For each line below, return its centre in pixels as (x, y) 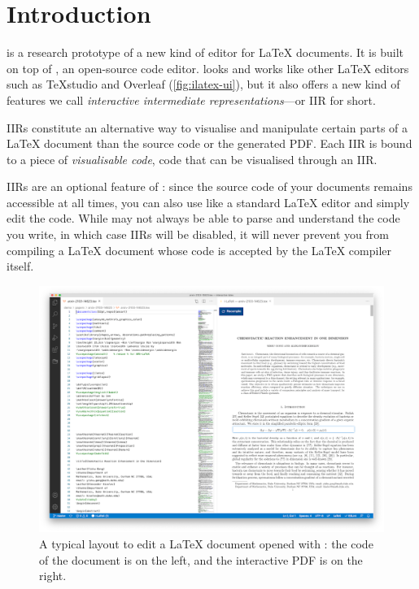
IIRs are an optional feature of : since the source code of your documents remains (209, 186)
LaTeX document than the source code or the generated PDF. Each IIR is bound (209, 143)
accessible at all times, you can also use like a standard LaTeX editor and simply (208, 202)
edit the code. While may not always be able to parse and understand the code (203, 218)
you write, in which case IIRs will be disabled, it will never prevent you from (198, 234)
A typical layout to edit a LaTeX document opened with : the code (206, 543)
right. (53, 576)
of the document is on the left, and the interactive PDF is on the (201, 559)
